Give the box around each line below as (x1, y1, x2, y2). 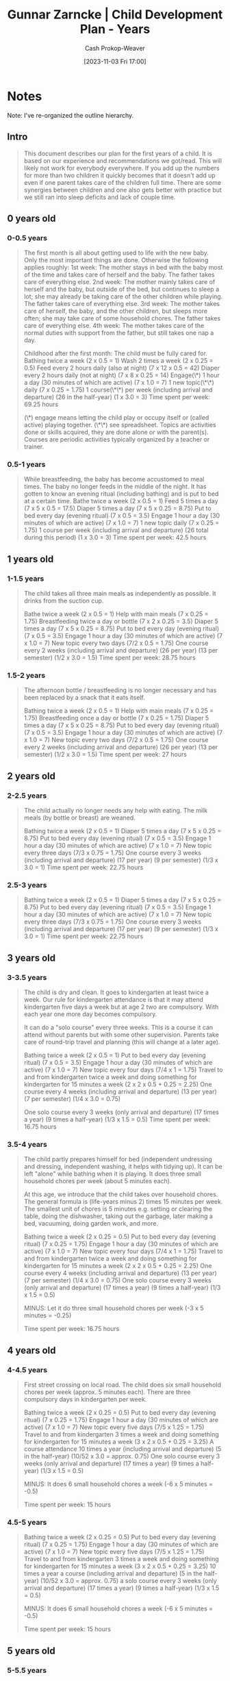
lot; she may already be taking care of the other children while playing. (23, 292, 223, 301)
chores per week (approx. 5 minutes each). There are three (23, 1388, 191, 1396)
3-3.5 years (7, 972, 47, 982)
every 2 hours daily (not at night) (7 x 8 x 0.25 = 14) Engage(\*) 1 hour (23, 371, 220, 379)
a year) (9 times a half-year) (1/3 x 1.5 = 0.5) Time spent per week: (23, 1115, 211, 1124)
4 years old (7, 1344, 56, 1356)
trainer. (23, 442, 44, 451)
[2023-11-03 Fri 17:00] (84, 57, 146, 65)
